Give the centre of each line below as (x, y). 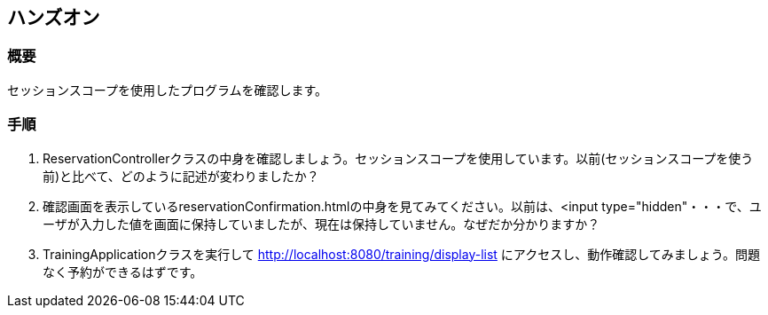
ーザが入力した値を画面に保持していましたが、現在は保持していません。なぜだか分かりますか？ (321, 224)
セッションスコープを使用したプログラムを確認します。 (168, 90)
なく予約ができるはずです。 (123, 272)
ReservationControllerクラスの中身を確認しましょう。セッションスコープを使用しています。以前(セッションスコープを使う (398, 158)
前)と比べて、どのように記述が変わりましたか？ (181, 176)
